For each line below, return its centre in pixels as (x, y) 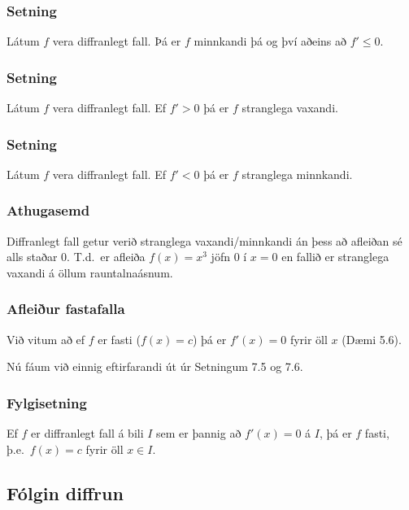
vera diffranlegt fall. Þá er (117, 41)
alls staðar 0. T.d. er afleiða (76, 257)
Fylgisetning (47, 402)
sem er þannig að (199, 433)
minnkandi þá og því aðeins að (270, 41)
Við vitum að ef (46, 339)
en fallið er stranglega (335, 257)
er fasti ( (119, 339)
